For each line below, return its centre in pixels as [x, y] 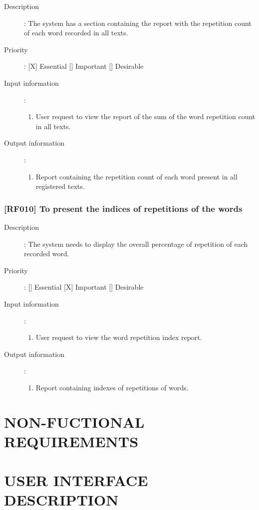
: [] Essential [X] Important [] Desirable [84, 287]
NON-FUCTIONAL [74, 422]
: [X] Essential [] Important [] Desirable [84, 66]
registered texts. [60, 186]
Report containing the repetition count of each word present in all [136, 176]
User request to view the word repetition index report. [119, 337]
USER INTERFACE [76, 480]
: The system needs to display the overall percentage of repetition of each [136, 244]
